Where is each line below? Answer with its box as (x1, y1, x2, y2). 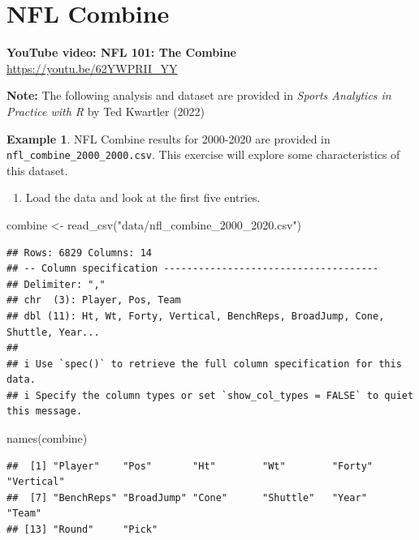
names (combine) (6, 430, 88, 447)
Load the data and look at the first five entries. (25, 189, 261, 206)
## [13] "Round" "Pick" (6, 524, 158, 536)
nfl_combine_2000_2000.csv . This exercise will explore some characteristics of (6, 146, 400, 163)
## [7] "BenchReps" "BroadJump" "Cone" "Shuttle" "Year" (6, 491, 367, 504)
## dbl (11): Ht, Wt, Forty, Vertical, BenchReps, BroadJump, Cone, (6, 310, 385, 322)
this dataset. (6, 161, 68, 178)
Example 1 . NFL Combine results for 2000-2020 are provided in (6, 130, 330, 147)
